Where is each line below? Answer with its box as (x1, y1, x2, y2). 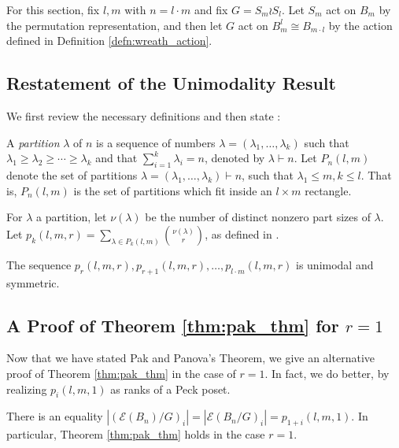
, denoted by (204, 150, 265, 166)
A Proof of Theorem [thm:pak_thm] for (6, 313, 339, 337)
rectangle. (305, 182, 352, 198)
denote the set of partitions (6, 166, 138, 183)
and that (95, 150, 138, 166)
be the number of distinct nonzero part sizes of (145, 209, 371, 225)
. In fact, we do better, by (264, 365, 390, 381)
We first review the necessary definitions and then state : (6, 107, 281, 124)
